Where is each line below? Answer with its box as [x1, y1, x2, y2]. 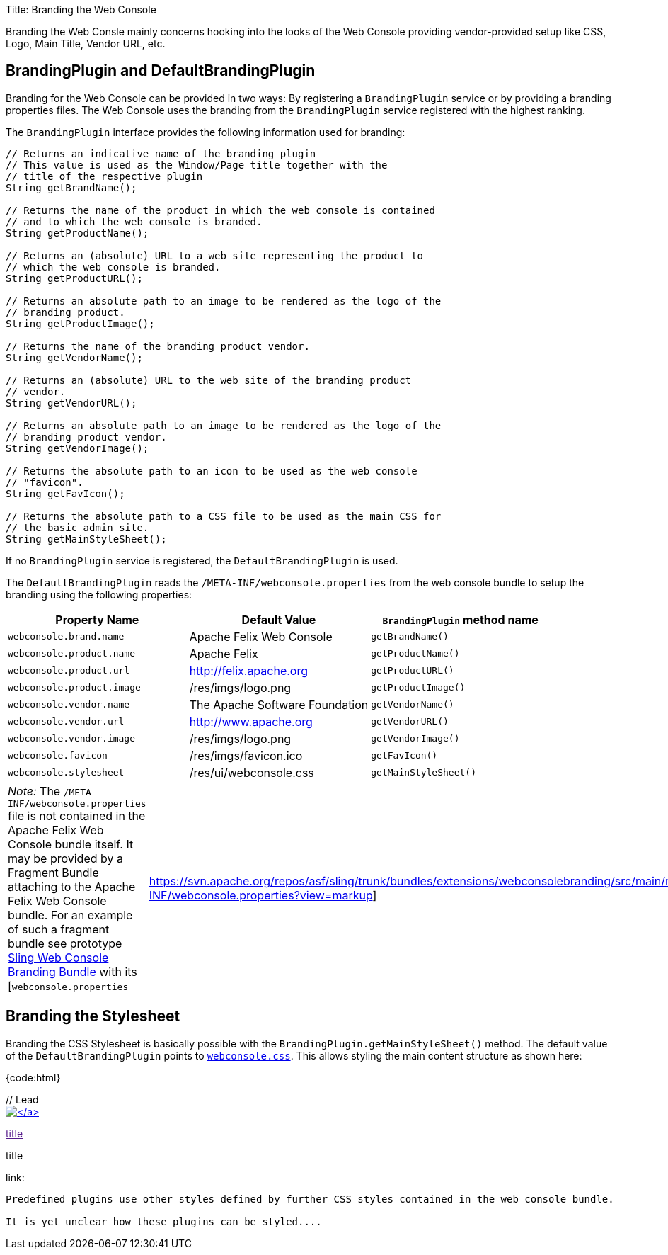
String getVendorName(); [6, 351, 143, 363]
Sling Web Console [8, 950, 109, 965]
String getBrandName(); [6, 181, 137, 193]
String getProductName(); [6, 227, 149, 239]
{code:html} [6, 1071, 61, 1084]
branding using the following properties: [6, 588, 192, 601]
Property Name [55, 612, 139, 627]
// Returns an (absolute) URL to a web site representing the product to [6, 249, 424, 261]
